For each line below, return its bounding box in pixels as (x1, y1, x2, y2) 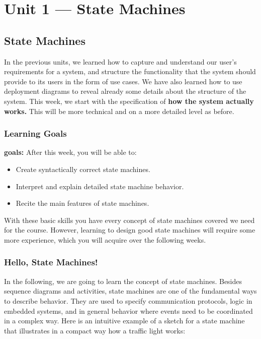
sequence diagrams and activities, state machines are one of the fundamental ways (4, 286, 257, 296)
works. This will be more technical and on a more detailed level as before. (4, 105, 234, 116)
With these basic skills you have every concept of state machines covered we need (4, 214, 255, 225)
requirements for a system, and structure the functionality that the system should (4, 66, 256, 77)
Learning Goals (4, 127, 67, 140)
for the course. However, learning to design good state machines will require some (4, 224, 255, 235)
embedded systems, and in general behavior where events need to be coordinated (4, 305, 253, 316)
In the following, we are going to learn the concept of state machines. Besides (4, 275, 242, 286)
